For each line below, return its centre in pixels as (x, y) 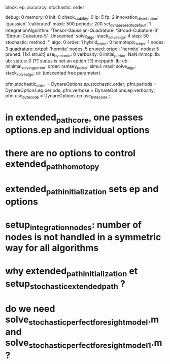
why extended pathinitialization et (72, 272)
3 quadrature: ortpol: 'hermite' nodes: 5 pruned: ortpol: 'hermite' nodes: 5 (82, 49)
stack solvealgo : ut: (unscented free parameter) (53, 73)
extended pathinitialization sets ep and (82, 190)
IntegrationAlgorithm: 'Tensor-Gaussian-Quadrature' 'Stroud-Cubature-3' (82, 30)
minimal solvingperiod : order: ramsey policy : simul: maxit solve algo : (71, 67)
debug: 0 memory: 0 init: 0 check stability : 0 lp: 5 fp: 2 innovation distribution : (82, 18)
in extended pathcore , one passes (74, 118)
